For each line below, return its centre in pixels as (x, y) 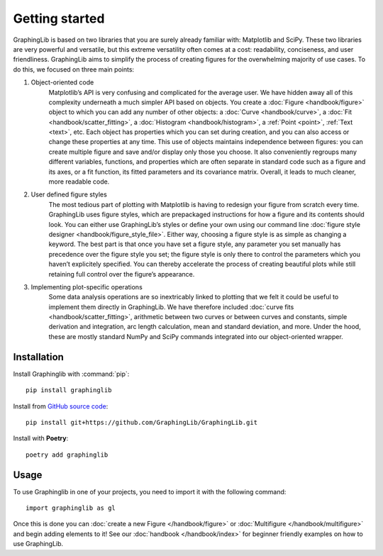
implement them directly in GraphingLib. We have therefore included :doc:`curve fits (171, 307)
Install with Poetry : (41, 438)
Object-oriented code (62, 82)
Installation (38, 357)
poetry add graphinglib (67, 455)
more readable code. (79, 182)
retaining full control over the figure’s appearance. (122, 274)
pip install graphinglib (69, 390)
